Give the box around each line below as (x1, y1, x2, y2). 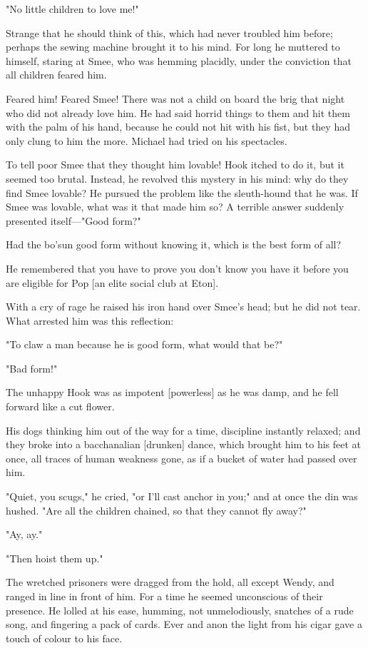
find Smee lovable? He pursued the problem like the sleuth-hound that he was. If (6, 185, 358, 200)
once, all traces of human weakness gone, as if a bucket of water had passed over (6, 450, 357, 465)
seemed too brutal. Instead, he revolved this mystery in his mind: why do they (6, 171, 349, 186)
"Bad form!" (6, 360, 58, 375)
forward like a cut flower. (6, 399, 115, 414)
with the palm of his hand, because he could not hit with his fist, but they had (6, 119, 350, 134)
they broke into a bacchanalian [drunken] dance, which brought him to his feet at (6, 437, 362, 452)
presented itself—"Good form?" (6, 213, 141, 228)
